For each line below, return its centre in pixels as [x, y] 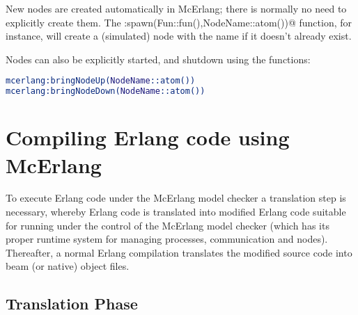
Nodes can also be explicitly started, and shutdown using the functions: [158, 59]
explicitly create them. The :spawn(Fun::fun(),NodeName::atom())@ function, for [179, 22]
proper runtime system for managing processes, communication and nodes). [167, 239]
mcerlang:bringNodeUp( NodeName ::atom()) [101, 81]
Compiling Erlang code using [148, 137]
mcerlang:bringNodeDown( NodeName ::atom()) [106, 91]
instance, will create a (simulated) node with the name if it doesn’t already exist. [179, 36]
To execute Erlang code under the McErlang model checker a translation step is [176, 198]
